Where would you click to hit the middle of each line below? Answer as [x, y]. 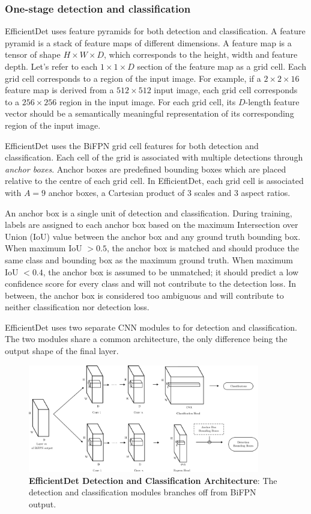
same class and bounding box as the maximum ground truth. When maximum [149, 259]
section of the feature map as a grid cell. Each [222, 66]
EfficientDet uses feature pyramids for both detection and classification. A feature [155, 31]
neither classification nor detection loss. [77, 307]
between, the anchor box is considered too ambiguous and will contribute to [144, 295]
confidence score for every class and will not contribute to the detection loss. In [151, 283]
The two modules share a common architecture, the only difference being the [146, 339]
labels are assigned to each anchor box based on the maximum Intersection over [152, 225]
